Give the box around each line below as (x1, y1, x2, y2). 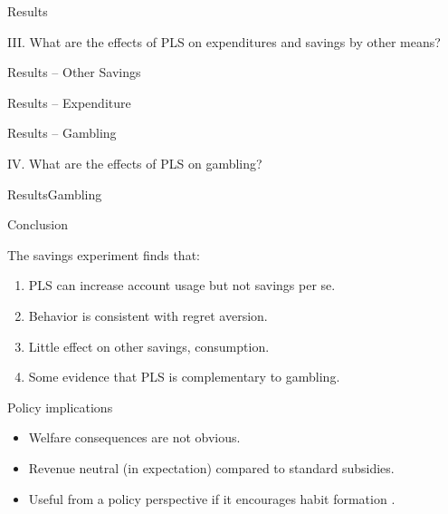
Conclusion (7, 215, 68, 234)
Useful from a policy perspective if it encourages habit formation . (28, 489, 396, 508)
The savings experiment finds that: (7, 245, 200, 264)
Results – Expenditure (7, 92, 131, 112)
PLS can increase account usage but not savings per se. (28, 276, 336, 295)
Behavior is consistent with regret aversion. (28, 305, 268, 325)
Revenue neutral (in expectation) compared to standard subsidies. (28, 458, 395, 477)
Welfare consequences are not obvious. (28, 428, 241, 447)
